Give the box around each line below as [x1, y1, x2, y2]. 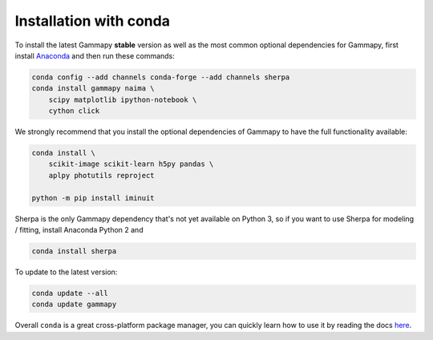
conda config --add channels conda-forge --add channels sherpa [31, 72, 290, 82]
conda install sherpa [31, 246, 117, 256]
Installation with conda [14, 12, 170, 30]
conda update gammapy [31, 300, 117, 309]
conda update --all [31, 289, 108, 297]
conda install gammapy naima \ [31, 84, 156, 93]
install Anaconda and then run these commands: [14, 51, 176, 60]
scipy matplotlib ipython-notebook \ [48, 95, 197, 104]
